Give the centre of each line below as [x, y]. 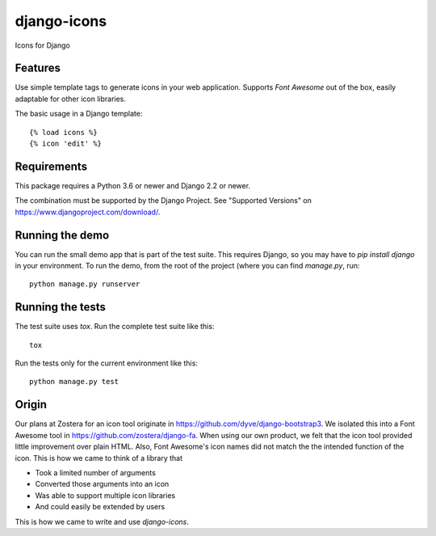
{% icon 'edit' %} [66, 144]
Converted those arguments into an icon [102, 484]
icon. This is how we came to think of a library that [99, 458]
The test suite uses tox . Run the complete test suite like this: [115, 327]
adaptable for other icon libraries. [71, 99]
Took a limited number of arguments [96, 472]
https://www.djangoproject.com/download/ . [88, 212]
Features [38, 68]
